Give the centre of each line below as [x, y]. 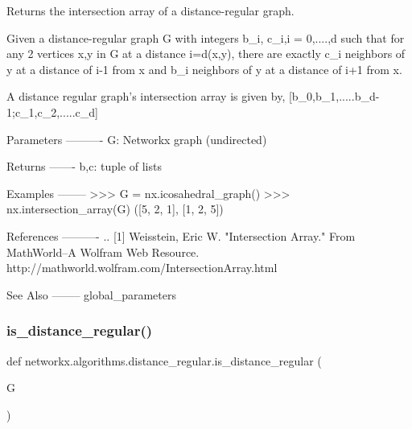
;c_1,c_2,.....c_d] [55, 111]
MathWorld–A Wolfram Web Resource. [103, 252]
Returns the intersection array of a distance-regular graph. [150, 10]
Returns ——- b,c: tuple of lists [84, 166]
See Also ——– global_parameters [91, 294]
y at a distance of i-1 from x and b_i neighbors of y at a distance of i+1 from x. [204, 69]
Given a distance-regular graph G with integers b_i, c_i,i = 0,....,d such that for [206, 37]
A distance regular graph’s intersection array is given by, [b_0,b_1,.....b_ [188, 96]
